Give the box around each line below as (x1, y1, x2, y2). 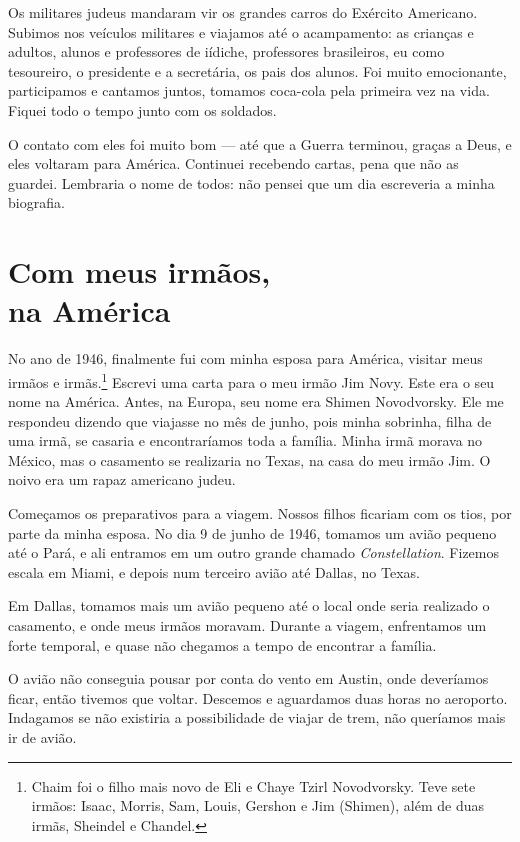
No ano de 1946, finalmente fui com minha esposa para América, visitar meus (8, 348, 483, 369)
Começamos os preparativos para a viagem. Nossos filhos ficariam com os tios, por (8, 503, 512, 524)
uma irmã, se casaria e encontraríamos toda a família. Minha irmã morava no (8, 430, 483, 451)
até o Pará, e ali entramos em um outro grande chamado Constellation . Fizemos (8, 542, 499, 563)
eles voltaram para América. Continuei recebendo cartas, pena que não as (8, 153, 459, 174)
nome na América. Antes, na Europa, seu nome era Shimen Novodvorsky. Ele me (8, 391, 504, 412)
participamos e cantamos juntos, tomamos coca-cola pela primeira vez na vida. (8, 80, 490, 101)
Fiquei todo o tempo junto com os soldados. (8, 99, 277, 120)
